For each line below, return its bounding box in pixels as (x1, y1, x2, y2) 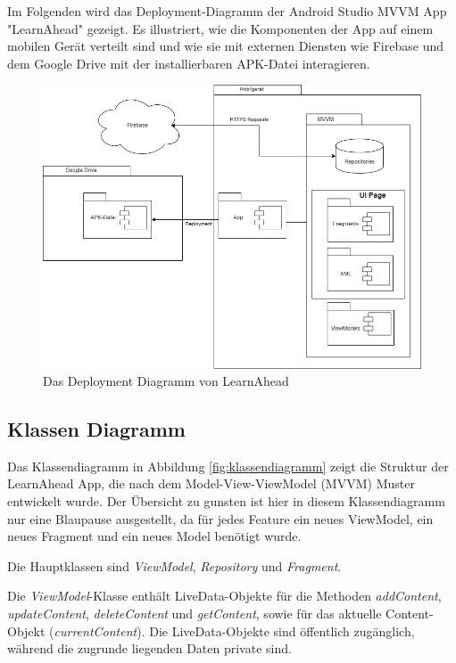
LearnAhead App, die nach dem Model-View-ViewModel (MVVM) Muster (7, 474, 415, 493)
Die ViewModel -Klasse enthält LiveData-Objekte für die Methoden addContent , (7, 586, 442, 605)
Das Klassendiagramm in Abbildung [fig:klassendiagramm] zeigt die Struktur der (7, 456, 449, 475)
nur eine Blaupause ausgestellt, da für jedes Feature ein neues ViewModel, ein (7, 509, 434, 528)
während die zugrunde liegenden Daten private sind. (7, 639, 292, 658)
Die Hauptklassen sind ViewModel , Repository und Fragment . (7, 556, 342, 575)
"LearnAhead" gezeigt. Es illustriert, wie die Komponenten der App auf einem (7, 19, 434, 37)
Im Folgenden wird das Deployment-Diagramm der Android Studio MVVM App (7, 2, 447, 20)
